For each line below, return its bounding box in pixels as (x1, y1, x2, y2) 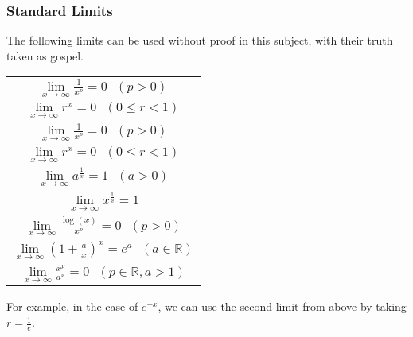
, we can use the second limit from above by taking (158, 298, 407, 315)
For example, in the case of (6, 298, 138, 315)
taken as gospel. (6, 47, 84, 64)
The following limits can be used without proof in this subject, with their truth (6, 32, 393, 48)
